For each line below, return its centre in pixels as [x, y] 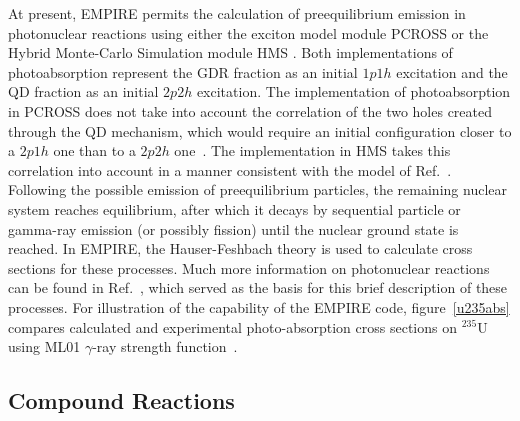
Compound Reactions [121, 400]
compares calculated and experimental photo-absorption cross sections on [232, 326]
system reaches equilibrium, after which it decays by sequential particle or [234, 208]
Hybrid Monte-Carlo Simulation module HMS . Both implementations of [230, 52]
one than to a [94, 150]
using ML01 [44, 346]
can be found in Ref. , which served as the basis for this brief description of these [258, 287]
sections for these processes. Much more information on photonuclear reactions [249, 267]
